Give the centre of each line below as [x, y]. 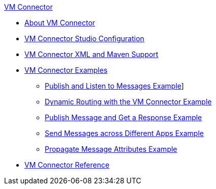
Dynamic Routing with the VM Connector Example [128, 102]
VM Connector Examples [66, 70]
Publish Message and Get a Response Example [124, 117]
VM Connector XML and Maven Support [91, 54]
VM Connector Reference [67, 165]
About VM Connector [60, 23]
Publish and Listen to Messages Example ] [114, 86]
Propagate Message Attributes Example [111, 149]
